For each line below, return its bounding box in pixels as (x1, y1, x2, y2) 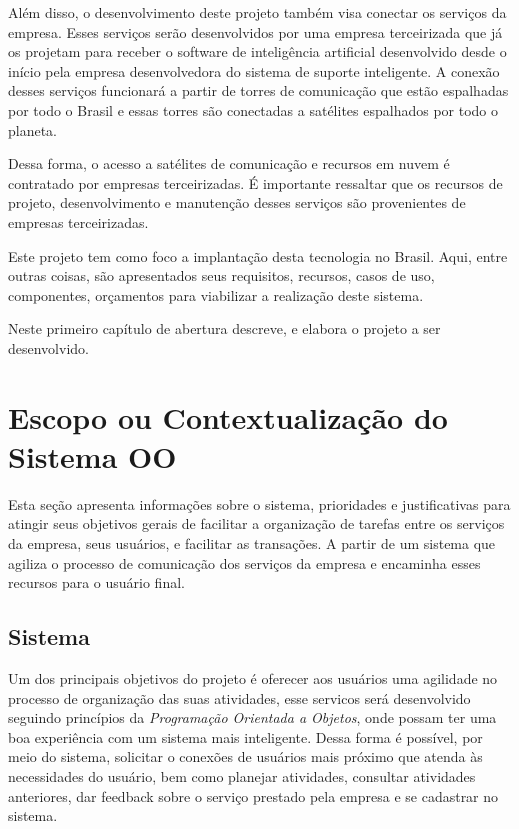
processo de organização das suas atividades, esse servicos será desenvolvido (8, 687, 471, 708)
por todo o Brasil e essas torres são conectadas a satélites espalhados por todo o (8, 99, 498, 120)
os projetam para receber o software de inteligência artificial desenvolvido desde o (8, 41, 507, 62)
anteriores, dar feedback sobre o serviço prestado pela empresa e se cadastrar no (8, 785, 499, 806)
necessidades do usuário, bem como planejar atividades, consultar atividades (8, 765, 476, 786)
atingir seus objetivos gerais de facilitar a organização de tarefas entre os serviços (8, 513, 505, 534)
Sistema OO (8, 435, 177, 476)
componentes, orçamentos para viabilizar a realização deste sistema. (8, 284, 424, 305)
